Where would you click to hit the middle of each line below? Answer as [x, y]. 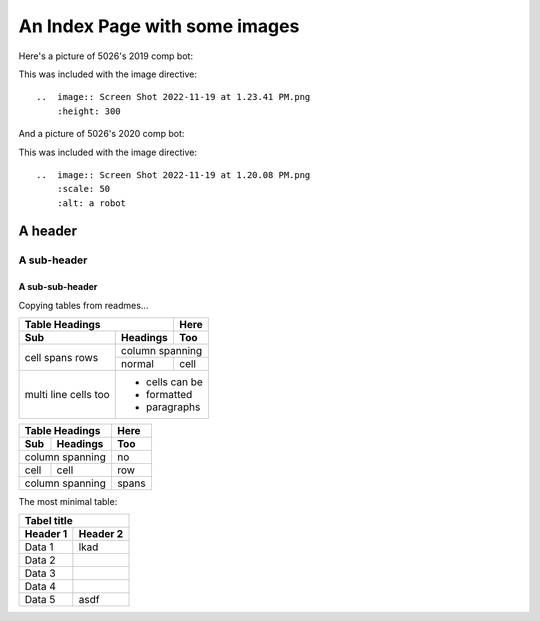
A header [47, 231]
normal [137, 364]
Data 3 [40, 573]
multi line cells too [67, 395]
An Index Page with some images [159, 26]
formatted [169, 395]
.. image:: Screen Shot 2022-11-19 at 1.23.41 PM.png [173, 97]
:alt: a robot [91, 203]
